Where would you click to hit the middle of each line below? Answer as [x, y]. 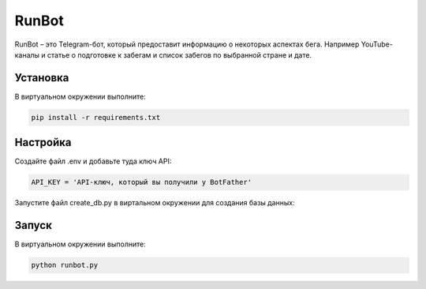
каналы [27, 54]
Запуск [34, 225]
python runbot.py [65, 265]
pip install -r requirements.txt [96, 117]
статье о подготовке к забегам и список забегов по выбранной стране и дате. [179, 54]
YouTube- [377, 44]
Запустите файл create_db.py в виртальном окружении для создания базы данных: [155, 203]
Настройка [43, 143]
